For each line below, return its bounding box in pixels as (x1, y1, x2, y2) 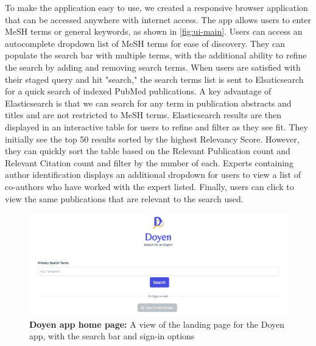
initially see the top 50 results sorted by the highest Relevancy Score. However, (5, 132, 300, 145)
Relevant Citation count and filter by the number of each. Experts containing (5, 156, 293, 169)
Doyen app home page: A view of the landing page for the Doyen (29, 317, 285, 330)
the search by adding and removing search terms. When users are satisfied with (5, 60, 301, 73)
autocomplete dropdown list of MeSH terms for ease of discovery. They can (5, 37, 286, 49)
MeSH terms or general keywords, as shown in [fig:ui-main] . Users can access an (5, 25, 303, 38)
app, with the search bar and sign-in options (29, 330, 195, 342)
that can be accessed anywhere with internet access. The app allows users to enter (5, 13, 312, 26)
